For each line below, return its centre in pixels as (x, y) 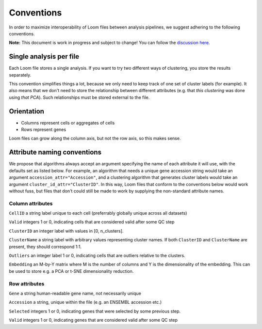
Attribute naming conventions (55, 152)
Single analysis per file (44, 56)
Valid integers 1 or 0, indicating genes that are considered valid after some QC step (93, 320)
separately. (20, 75)
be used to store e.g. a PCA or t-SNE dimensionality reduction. (71, 271)
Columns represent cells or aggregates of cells (68, 123)
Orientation (27, 111)
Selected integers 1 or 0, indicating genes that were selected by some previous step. (95, 311)
